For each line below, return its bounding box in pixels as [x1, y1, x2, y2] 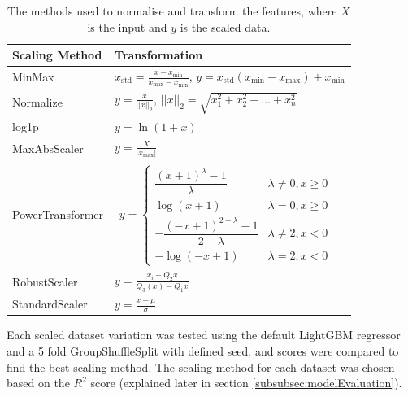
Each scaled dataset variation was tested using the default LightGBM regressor [7, 326, 401, 343]
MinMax [12, 68, 54, 85]
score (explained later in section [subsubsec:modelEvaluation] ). [90, 374, 402, 391]
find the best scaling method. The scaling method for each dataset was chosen [7, 358, 395, 375]
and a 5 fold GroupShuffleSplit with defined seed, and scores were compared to [7, 342, 399, 360]
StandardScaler [12, 295, 88, 312]
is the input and [87, 18, 167, 35]
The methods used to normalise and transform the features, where [7, 2, 337, 19]
